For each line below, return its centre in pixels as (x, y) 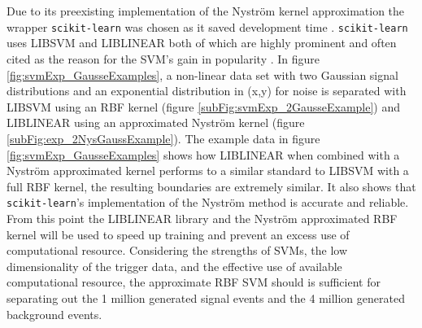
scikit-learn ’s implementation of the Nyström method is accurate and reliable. (208, 202)
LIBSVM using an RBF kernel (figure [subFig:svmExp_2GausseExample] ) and (204, 106)
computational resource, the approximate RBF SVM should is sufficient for (194, 282)
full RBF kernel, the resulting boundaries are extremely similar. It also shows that (211, 186)
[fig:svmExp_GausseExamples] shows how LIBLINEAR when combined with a (203, 154)
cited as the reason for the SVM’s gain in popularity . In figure (163, 59)
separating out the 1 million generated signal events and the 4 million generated (206, 298)
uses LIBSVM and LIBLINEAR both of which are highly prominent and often (202, 43)
